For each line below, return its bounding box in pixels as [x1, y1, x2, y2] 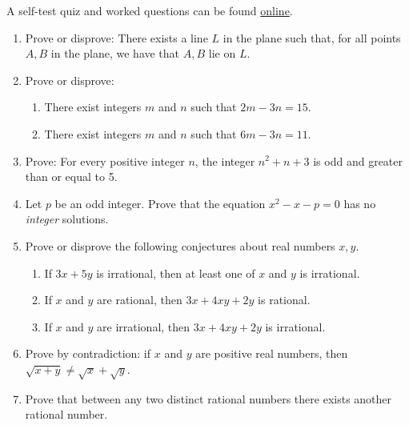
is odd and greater [313, 152, 403, 169]
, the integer [194, 152, 255, 169]
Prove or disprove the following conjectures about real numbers [25, 237, 335, 254]
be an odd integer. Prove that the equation [54, 194, 266, 211]
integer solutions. [25, 210, 109, 227]
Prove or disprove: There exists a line [25, 29, 208, 46]
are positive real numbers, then [195, 345, 348, 362]
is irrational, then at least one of [96, 264, 255, 281]
